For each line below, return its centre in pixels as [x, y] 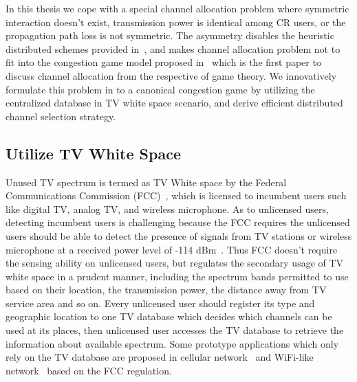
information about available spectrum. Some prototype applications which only [172, 343]
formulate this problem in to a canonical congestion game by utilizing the [160, 89]
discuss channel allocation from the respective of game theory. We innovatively [171, 75]
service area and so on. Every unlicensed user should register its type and [160, 303]
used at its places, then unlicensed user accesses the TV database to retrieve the [175, 330]
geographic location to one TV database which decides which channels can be [169, 316]
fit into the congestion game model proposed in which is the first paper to [163, 62]
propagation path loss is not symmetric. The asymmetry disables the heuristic [170, 35]
